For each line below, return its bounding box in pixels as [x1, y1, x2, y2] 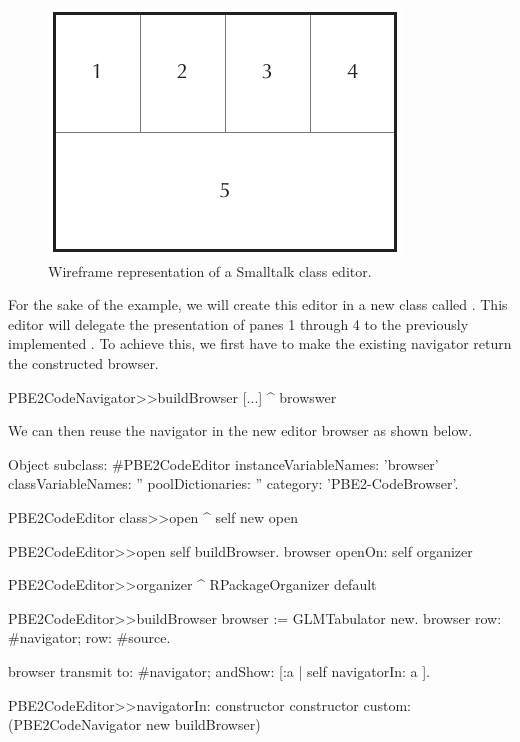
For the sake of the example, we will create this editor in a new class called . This [8, 294, 508, 315]
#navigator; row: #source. [8, 627, 171, 648]
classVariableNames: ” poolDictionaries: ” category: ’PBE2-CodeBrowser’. [8, 473, 459, 494]
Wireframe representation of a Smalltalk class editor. [48, 260, 372, 281]
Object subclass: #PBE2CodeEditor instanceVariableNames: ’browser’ [8, 453, 439, 474]
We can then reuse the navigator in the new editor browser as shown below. [8, 420, 473, 441]
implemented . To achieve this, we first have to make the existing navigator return [8, 333, 512, 354]
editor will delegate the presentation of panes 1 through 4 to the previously [8, 313, 469, 334]
